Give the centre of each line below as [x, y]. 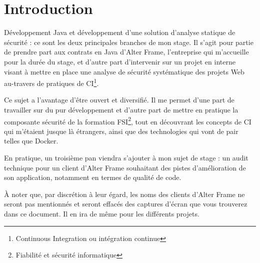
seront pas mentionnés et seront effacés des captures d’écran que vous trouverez [126, 204]
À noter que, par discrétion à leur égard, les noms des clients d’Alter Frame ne [124, 194]
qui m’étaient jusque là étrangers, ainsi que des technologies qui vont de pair [121, 131]
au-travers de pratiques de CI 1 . [51, 82]
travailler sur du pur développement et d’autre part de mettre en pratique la [121, 109]
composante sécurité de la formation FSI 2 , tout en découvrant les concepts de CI [128, 120]
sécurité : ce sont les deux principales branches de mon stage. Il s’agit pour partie [129, 42]
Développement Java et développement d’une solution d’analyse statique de [120, 32]
